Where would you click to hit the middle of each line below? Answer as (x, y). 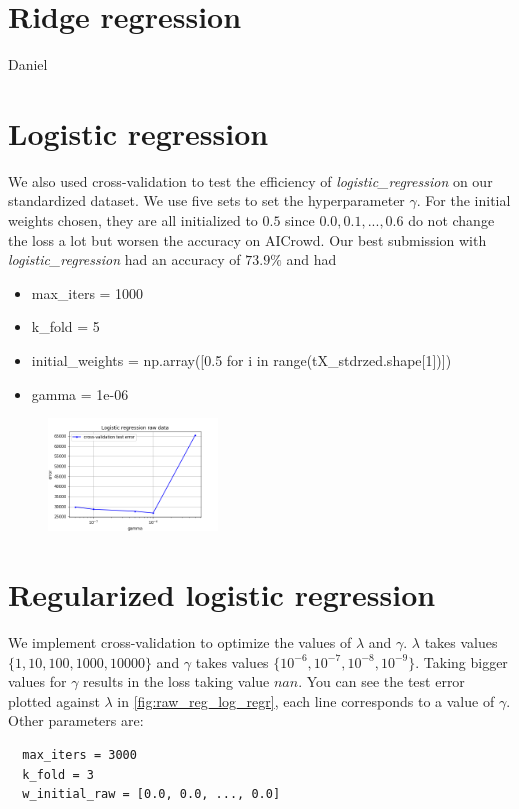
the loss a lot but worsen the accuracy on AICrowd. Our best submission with (247, 239)
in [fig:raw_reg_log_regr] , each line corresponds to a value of (306, 700)
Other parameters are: (76, 720)
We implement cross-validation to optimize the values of (180, 641)
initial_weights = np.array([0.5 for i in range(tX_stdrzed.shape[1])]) (241, 360)
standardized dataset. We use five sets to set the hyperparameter (206, 200)
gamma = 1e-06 (80, 393)
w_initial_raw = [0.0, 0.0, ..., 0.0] (151, 794)
